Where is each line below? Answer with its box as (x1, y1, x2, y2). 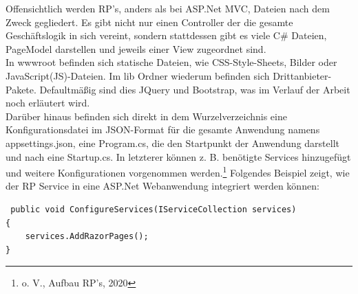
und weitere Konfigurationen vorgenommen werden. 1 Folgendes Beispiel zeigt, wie (6, 163, 350, 179)
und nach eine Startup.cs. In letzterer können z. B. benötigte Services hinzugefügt (6, 149, 351, 163)
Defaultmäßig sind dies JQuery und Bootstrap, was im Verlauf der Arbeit (39, 82, 350, 96)
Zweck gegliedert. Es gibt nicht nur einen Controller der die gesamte (6, 14, 293, 29)
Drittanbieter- (273, 68, 332, 82)
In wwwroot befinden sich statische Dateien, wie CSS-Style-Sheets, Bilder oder (6, 55, 337, 69)
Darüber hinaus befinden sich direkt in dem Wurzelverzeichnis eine (6, 109, 287, 123)
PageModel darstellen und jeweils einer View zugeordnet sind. (6, 41, 266, 56)
